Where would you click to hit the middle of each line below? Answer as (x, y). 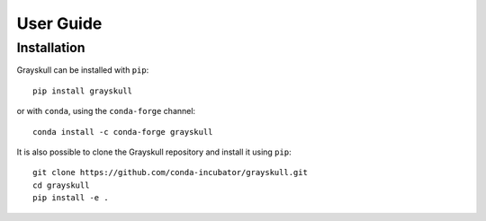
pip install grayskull (83, 91)
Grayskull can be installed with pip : (83, 70)
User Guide (59, 23)
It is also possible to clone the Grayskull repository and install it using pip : (154, 152)
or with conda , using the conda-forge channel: (106, 111)
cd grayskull (61, 185)
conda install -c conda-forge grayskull (123, 132)
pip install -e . (71, 198)
